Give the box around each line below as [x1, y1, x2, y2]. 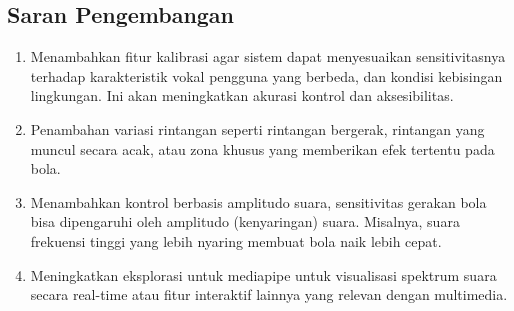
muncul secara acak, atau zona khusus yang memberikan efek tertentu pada [30, 138, 495, 159]
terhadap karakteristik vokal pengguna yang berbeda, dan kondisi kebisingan [30, 65, 503, 86]
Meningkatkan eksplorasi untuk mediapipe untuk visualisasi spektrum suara [30, 264, 497, 285]
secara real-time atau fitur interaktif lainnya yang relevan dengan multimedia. [30, 284, 508, 305]
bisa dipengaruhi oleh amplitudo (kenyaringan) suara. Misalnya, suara [30, 211, 460, 232]
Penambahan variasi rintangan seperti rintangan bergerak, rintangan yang [30, 118, 485, 139]
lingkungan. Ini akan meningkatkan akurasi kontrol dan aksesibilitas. [30, 85, 454, 106]
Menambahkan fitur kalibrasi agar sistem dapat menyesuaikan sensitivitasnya [30, 46, 506, 67]
